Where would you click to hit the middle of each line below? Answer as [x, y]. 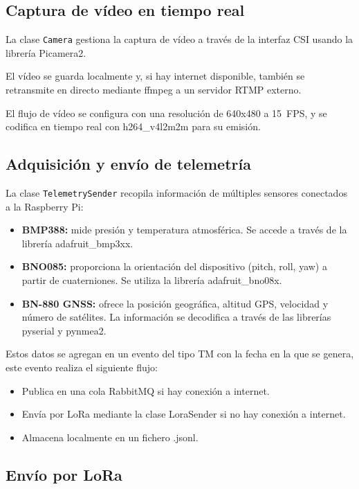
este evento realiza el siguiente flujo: [82, 367]
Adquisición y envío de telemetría [128, 164]
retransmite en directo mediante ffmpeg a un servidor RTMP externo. [154, 90]
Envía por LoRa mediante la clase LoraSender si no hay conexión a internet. [184, 414]
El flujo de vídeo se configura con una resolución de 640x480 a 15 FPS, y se [166, 113]
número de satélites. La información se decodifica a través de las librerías [176, 317]
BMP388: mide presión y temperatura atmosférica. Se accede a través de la [184, 230]
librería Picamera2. [46, 52]
